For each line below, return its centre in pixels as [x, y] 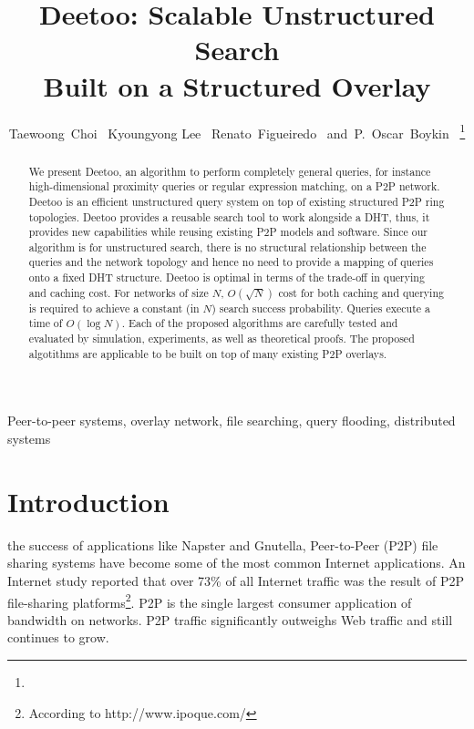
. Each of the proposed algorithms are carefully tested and [260, 323]
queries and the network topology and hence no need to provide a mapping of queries [231, 262]
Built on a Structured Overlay [237, 85]
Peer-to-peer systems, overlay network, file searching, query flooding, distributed [232, 421]
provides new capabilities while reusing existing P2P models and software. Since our [228, 232]
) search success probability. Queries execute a [321, 308]
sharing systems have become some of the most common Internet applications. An [237, 563]
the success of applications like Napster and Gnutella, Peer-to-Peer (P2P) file [223, 544]
